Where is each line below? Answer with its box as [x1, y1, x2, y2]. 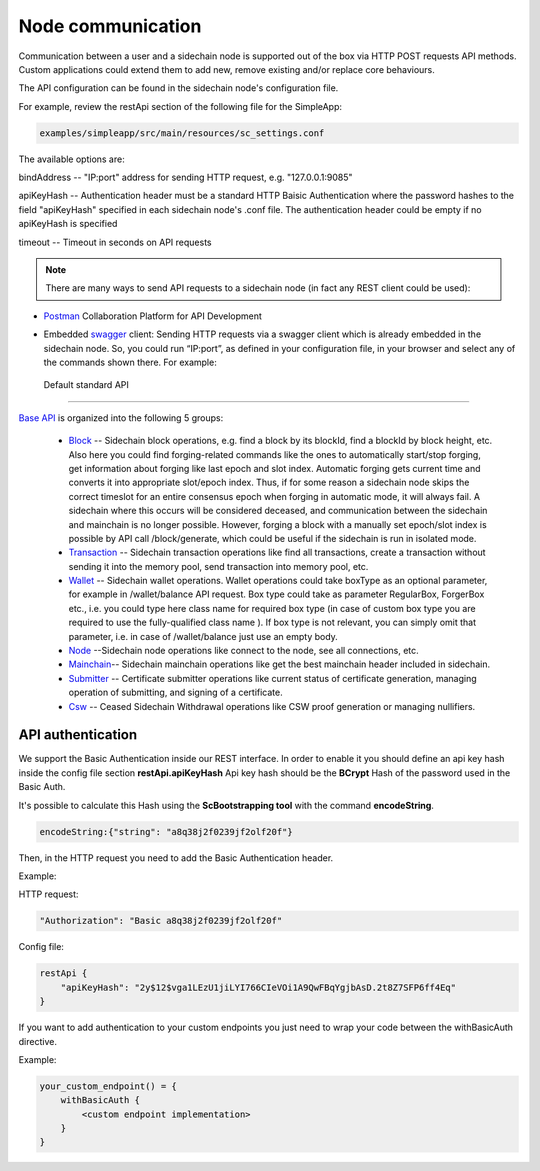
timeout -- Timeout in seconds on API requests [18, 236, 212, 248]
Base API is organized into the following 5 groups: [18, 411, 224, 424]
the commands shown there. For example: [43, 356, 217, 368]
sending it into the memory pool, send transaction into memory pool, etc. [68, 560, 369, 572]
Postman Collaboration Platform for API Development [43, 310, 262, 322]
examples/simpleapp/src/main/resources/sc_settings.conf [39, 127, 325, 139]
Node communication [18, 15, 202, 37]
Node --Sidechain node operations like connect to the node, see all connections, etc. [68, 645, 419, 657]
